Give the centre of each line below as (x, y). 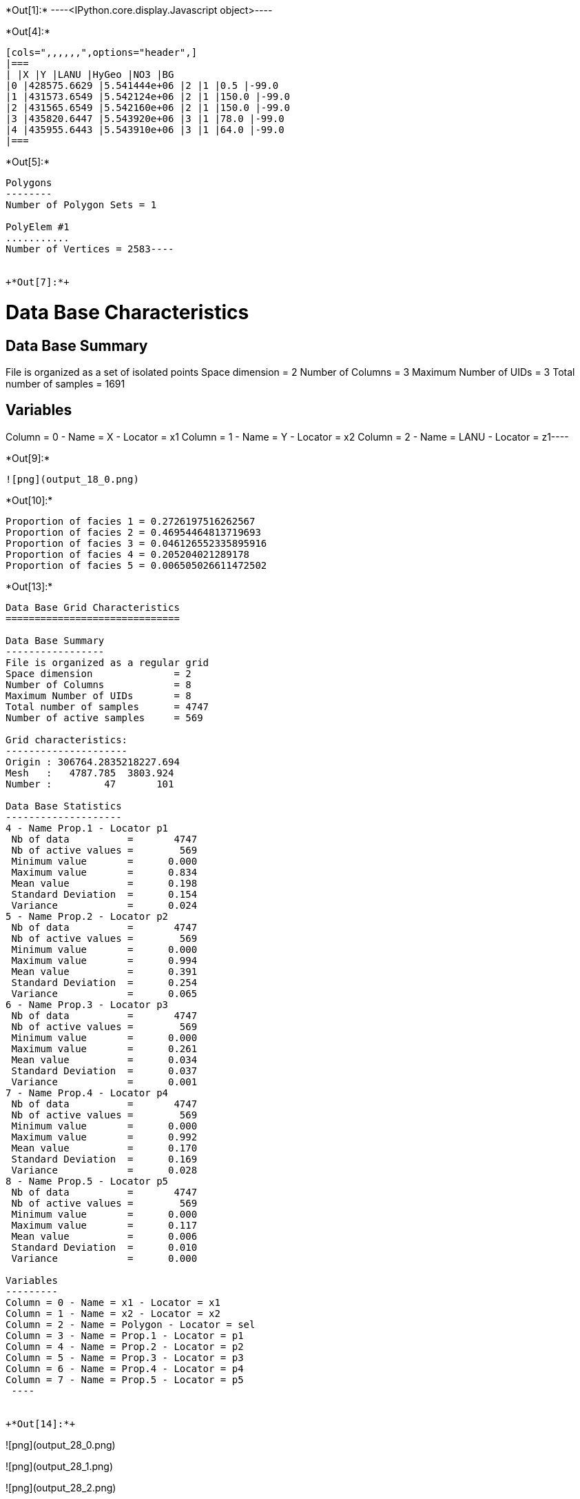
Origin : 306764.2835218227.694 (93, 762)
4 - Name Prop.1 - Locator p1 (87, 828)
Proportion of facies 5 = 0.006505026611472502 (136, 565)
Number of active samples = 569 (104, 717)
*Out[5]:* (28, 162)
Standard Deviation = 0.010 (104, 1247)
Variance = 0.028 (104, 1170)
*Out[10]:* (29, 500)
